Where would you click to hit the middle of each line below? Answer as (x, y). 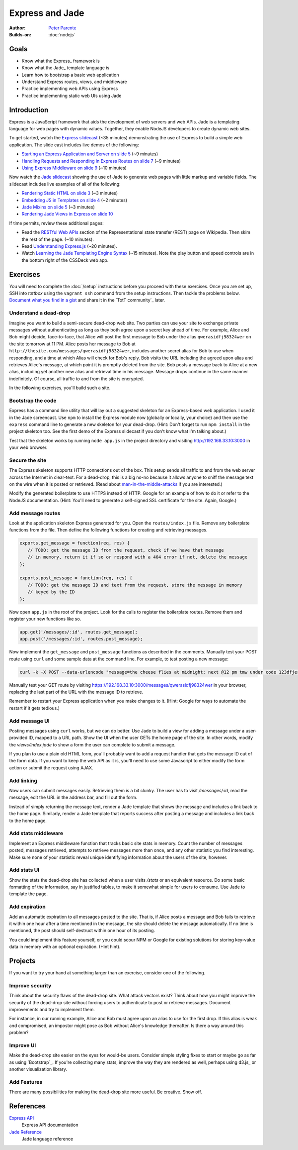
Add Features (26, 1082)
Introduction (29, 110)
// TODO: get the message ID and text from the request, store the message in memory (135, 585)
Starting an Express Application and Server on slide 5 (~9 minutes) (90, 154)
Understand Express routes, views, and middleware (74, 82)
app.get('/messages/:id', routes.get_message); (78, 632)
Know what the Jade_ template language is (66, 68)
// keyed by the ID (51, 592)
